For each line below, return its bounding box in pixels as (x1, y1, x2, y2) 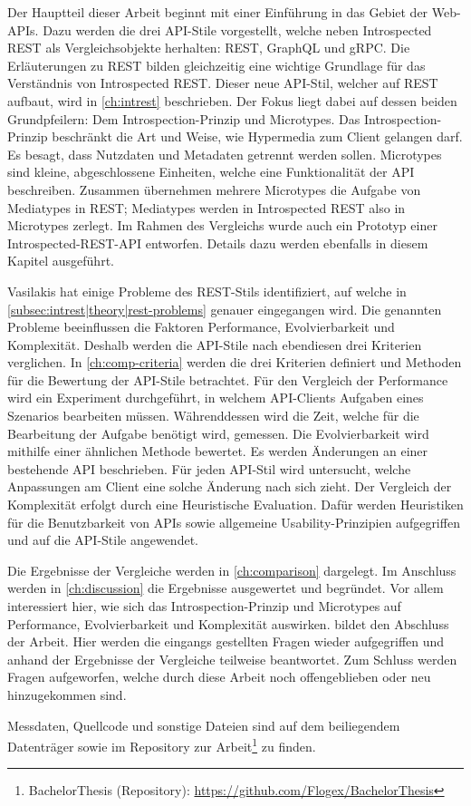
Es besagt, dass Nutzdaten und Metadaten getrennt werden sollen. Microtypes (7, 144, 442, 163)
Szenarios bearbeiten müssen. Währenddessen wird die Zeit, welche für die (7, 406, 419, 425)
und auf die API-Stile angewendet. (7, 530, 198, 549)
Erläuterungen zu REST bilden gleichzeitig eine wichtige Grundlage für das (7, 55, 426, 74)
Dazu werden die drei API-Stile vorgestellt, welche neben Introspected (43, 20, 432, 39)
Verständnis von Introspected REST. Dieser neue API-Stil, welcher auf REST (7, 73, 438, 92)
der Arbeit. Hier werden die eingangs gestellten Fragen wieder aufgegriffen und (7, 632, 445, 651)
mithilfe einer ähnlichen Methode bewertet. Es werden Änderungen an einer (7, 442, 428, 461)
